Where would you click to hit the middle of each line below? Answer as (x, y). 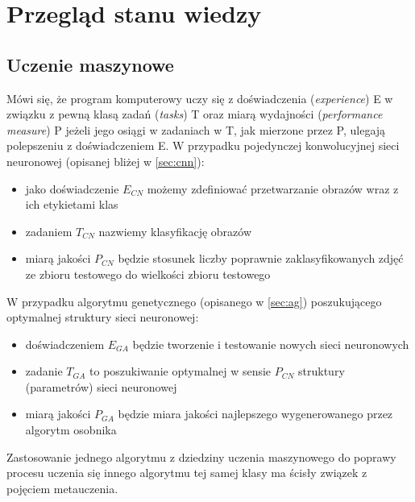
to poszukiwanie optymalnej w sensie (181, 371)
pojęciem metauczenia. (62, 488)
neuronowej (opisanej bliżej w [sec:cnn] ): (106, 161)
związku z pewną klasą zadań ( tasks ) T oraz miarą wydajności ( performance (195, 114)
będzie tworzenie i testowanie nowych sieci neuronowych (271, 344)
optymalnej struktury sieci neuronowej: (103, 317)
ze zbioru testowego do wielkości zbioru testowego (148, 274)
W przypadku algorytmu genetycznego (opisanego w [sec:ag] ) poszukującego (194, 301)
